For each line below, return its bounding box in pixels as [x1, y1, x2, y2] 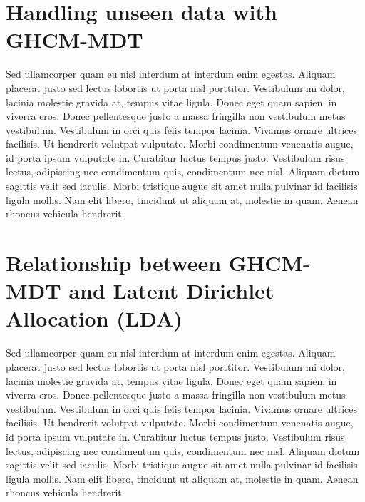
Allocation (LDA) [6, 304, 182, 333]
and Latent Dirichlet [68, 276, 274, 305]
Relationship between [6, 248, 222, 277]
